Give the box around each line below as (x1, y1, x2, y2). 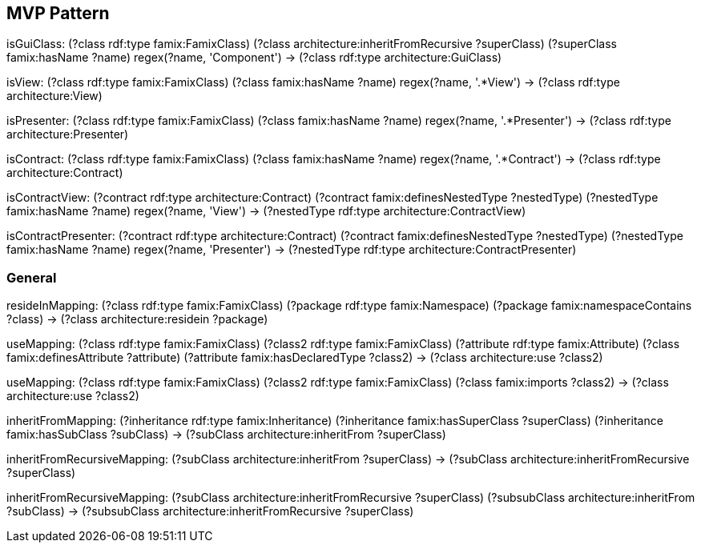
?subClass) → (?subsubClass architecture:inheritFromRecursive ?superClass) (6, 504, 414, 519)
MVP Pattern (6, 3, 110, 23)
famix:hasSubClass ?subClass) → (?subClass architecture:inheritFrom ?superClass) (6, 427, 446, 442)
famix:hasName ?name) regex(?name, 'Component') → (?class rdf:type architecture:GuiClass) (6, 50, 502, 65)
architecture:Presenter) (6, 127, 129, 142)
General (6, 269, 57, 286)
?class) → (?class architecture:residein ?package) (6, 312, 268, 327)
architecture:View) (6, 89, 103, 103)
